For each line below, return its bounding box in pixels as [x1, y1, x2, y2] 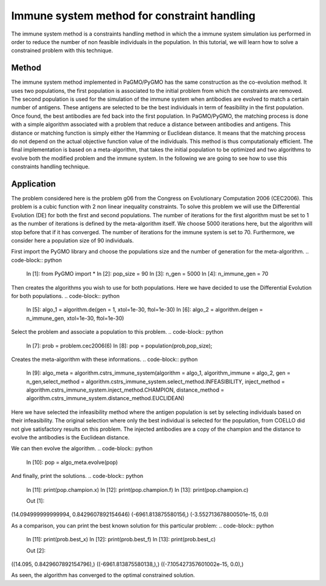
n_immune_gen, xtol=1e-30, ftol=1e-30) [26, 314, 124, 322]
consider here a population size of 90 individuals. [11, 237, 134, 244]
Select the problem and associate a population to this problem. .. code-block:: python [11, 328, 223, 336]
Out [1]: [26, 497, 45, 504]
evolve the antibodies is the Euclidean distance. [11, 434, 130, 441]
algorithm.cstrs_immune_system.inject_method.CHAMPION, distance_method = [26, 386, 225, 393]
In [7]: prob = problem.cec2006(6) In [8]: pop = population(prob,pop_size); [26, 342, 213, 349]
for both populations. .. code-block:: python [11, 292, 120, 299]
